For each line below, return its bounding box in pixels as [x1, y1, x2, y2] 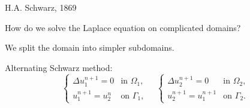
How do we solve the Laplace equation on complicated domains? [5, 21, 241, 33]
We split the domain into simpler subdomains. [5, 41, 174, 54]
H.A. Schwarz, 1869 [5, 1, 77, 13]
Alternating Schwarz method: [5, 61, 113, 73]
